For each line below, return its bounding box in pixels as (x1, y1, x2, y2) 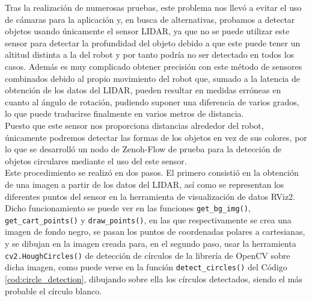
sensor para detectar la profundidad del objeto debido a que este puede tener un (5, 36, 301, 49)
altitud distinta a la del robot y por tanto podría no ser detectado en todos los (5, 48, 295, 61)
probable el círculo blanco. (5, 284, 102, 297)
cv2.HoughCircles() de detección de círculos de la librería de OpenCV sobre (5, 249, 290, 261)
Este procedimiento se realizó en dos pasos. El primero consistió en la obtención (5, 166, 299, 179)
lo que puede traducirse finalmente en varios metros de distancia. (5, 107, 244, 120)
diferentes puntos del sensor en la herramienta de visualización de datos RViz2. (5, 190, 296, 202)
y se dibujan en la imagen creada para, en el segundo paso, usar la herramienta (5, 237, 296, 249)
